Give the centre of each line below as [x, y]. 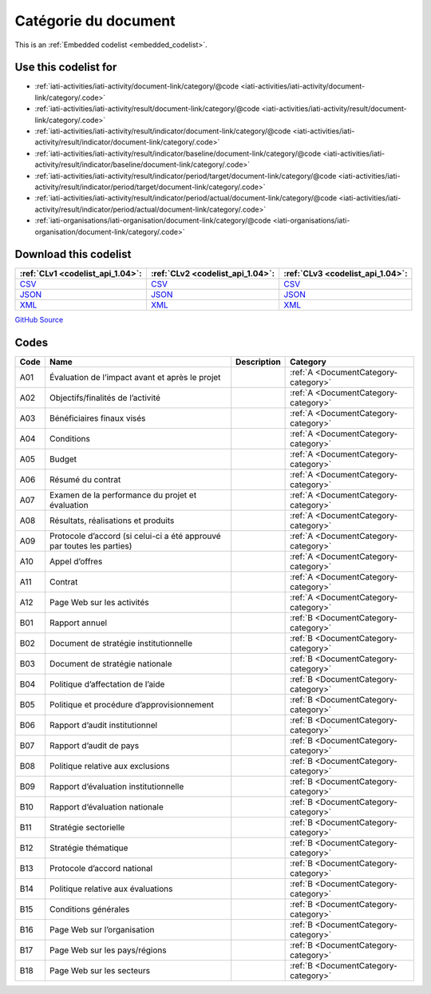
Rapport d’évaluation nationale [106, 807]
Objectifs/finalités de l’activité [105, 398]
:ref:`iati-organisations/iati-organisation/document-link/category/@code [153, 220]
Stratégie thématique [89, 848]
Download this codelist [73, 254]
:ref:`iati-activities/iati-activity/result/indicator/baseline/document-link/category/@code [178, 153]
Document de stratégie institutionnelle [121, 644]
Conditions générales [89, 909]
